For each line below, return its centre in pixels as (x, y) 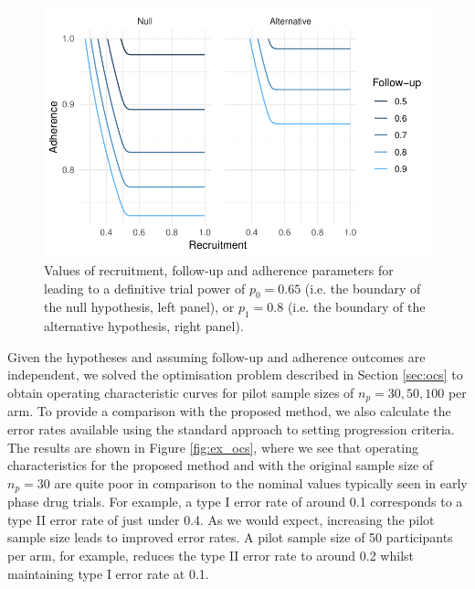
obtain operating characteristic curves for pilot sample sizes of (181, 392)
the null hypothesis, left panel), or (139, 307)
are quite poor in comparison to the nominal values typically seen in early (261, 482)
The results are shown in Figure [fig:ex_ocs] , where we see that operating (213, 447)
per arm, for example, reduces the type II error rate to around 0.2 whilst (211, 556)
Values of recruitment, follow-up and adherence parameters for (219, 270)
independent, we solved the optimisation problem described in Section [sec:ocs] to (235, 375)
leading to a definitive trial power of (145, 288)
